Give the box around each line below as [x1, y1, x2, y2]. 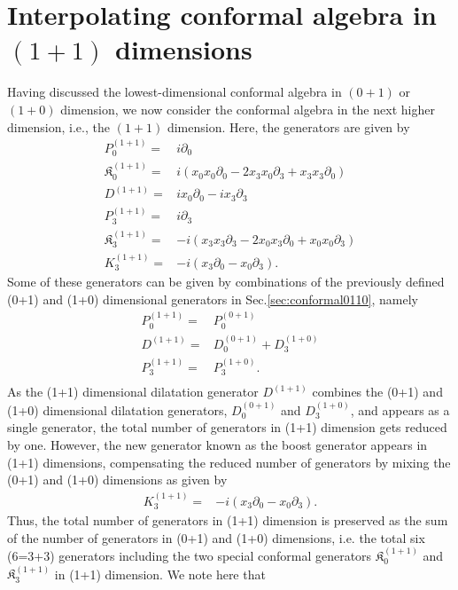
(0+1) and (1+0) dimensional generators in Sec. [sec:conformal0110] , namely [7, 289, 418, 308]
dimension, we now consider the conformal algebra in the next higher [60, 99, 435, 118]
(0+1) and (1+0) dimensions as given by [7, 470, 228, 489]
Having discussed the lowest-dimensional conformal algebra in [7, 83, 342, 101]
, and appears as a [350, 400, 450, 419]
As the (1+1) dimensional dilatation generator [7, 382, 259, 401]
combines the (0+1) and [312, 382, 443, 401]
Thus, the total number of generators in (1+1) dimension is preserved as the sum [7, 511, 448, 529]
